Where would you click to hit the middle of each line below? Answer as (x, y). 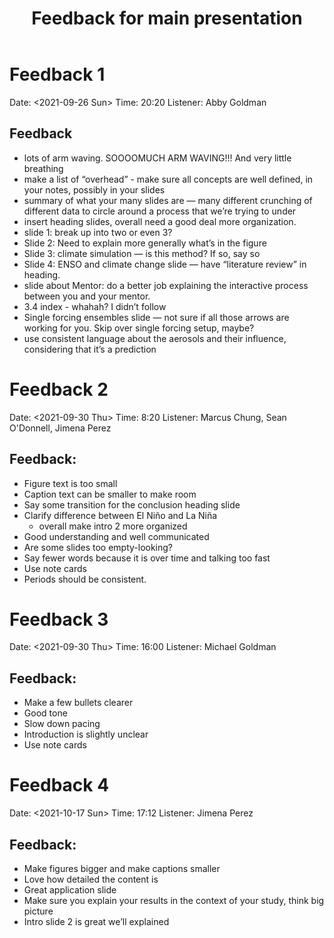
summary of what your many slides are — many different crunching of (168, 200)
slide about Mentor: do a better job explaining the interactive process (166, 285)
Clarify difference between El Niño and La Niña (120, 515)
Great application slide (70, 890)
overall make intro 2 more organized (113, 526)
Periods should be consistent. (85, 579)
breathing (43, 168)
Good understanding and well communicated (116, 536)
